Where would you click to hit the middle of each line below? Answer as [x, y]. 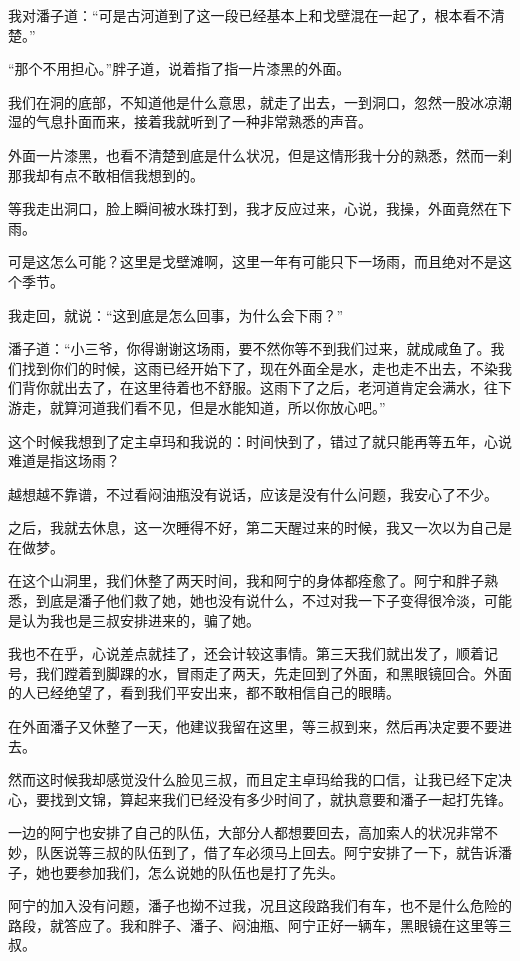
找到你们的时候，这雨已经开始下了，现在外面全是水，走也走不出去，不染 [259, 367]
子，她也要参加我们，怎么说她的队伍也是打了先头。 [176, 871]
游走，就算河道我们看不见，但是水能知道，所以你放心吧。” [197, 406]
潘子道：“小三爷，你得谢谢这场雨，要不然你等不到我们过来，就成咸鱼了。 [249, 348]
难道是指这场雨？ [64, 460]
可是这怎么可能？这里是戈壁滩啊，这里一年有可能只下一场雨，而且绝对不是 [253, 261]
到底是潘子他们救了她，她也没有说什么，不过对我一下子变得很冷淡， [259, 600]
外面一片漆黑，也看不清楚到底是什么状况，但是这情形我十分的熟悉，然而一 [253, 154]
